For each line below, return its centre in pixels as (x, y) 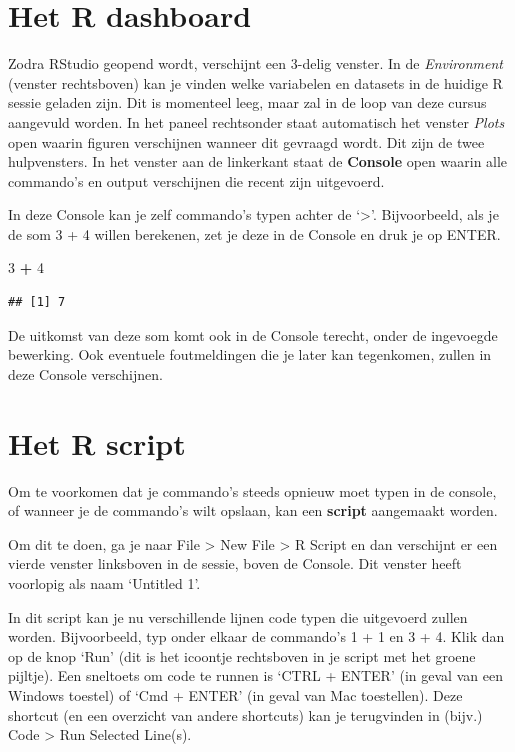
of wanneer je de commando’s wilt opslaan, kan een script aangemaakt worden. (253, 510)
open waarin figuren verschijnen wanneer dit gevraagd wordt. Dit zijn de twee (246, 141)
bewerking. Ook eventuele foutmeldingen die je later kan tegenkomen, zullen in (250, 354)
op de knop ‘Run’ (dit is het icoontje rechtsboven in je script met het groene (242, 655)
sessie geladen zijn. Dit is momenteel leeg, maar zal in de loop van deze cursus (247, 102)
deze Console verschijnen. (85, 373)
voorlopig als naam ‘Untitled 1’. (104, 582)
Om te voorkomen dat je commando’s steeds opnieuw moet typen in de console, (252, 490)
